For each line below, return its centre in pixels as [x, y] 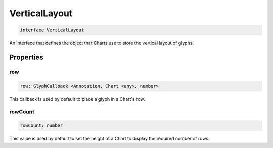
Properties [26, 57]
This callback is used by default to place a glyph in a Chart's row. [77, 99]
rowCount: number [41, 126]
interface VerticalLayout [52, 30]
